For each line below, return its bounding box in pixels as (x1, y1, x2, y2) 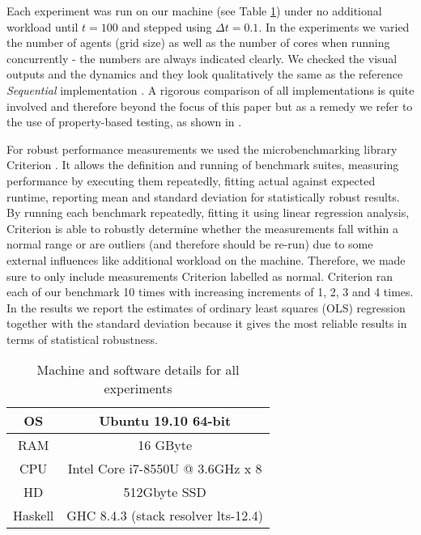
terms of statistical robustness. (6, 330, 158, 347)
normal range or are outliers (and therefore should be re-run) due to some (6, 236, 373, 253)
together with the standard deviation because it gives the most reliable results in (6, 315, 407, 332)
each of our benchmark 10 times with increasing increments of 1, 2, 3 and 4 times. (6, 283, 414, 300)
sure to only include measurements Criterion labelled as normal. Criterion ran (6, 267, 393, 284)
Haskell (13, 506, 54, 525)
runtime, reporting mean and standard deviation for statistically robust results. (6, 188, 400, 205)
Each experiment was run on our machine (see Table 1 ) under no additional (6, 2, 382, 19)
